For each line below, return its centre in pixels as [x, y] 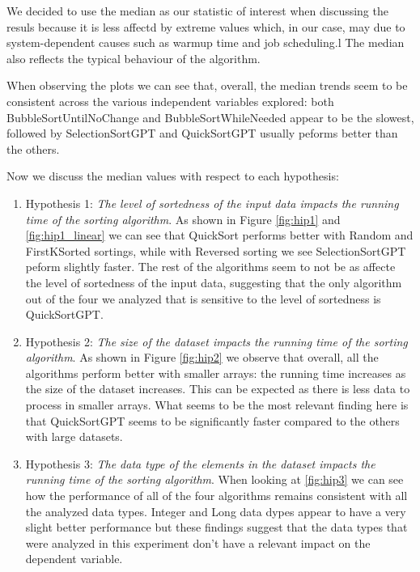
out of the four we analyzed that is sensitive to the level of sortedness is [203, 298]
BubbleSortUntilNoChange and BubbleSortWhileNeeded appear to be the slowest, [210, 117]
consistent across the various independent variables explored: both [170, 101]
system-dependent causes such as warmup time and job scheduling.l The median [206, 42]
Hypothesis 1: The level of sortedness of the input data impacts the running [212, 203]
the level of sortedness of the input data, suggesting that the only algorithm [214, 282]
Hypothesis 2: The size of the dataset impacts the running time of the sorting [216, 341]
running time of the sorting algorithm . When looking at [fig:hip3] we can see [214, 479]
